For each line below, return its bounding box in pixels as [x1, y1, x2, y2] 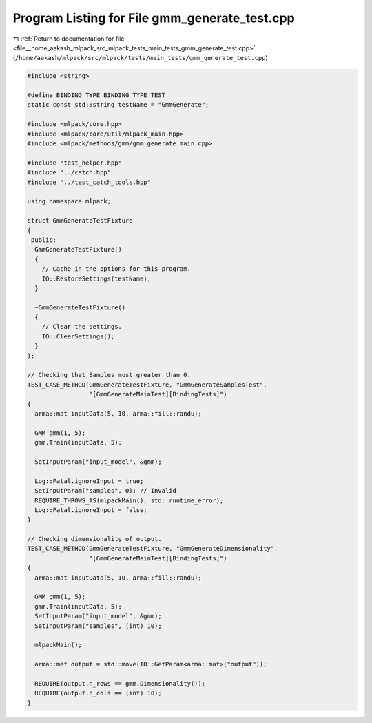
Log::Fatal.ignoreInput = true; [34, 477, 144, 485]
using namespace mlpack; [27, 197, 112, 205]
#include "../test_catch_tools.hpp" [27, 178, 152, 186]
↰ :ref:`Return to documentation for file [12, 34, 125, 43]
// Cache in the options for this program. [41, 265, 191, 273]
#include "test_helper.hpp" [27, 159, 122, 167]
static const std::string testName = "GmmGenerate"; [27, 101, 209, 109]
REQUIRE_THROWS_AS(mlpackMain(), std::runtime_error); [34, 496, 224, 505]
